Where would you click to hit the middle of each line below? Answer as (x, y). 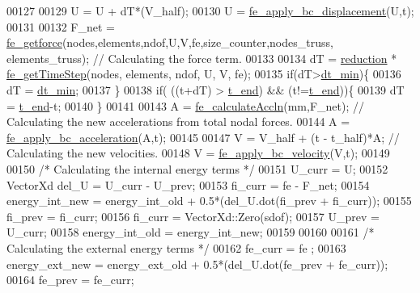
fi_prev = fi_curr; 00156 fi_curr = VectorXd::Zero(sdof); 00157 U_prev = (193, 216)
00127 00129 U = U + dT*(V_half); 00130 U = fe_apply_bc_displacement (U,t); (210, 10)
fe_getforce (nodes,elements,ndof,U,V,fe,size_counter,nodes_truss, (170, 42)
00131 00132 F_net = (61, 26)
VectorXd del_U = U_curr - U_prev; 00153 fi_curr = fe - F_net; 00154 (188, 184)
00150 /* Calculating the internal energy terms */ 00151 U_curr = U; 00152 (197, 168)
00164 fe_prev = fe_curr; (70, 280)
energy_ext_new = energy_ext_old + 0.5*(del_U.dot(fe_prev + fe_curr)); (197, 264)
